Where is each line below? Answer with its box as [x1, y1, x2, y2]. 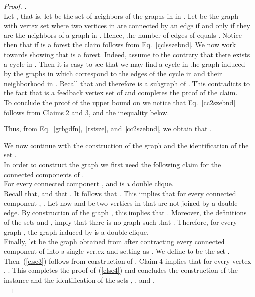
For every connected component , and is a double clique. [4, 178, 174, 189]
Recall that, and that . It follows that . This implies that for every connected [4, 188, 236, 198]
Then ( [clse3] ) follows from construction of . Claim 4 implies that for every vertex [4, 255, 251, 266]
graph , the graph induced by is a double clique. [4, 227, 149, 237]
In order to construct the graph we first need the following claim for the [4, 159, 221, 169]
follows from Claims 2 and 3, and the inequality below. [4, 107, 169, 117]
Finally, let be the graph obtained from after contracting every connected [4, 236, 225, 246]
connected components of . [4, 169, 84, 179]
